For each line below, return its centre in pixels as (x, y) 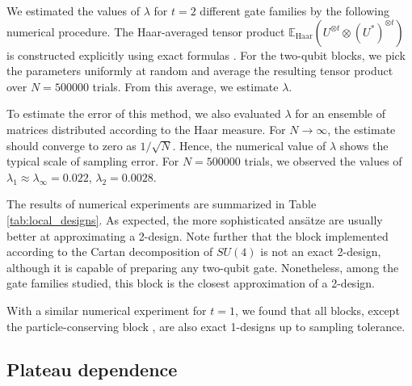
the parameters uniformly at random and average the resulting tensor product (200, 71)
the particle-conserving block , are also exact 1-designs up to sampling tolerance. (206, 326)
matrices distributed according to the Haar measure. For (146, 129)
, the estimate (362, 129)
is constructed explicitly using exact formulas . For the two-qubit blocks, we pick (206, 55)
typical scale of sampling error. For (93, 161)
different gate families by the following (294, 10)
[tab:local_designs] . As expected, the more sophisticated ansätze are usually (195, 219)
